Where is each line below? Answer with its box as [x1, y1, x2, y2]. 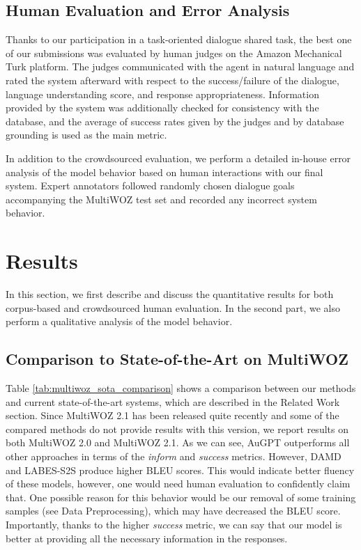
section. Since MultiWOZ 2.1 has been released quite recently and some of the [6, 408, 339, 423]
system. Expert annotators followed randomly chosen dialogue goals [6, 178, 295, 193]
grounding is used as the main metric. [6, 127, 167, 142]
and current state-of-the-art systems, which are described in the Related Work [6, 394, 340, 409]
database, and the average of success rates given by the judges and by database [6, 113, 344, 128]
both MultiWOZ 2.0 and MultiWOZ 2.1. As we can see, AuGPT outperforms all [6, 435, 350, 450]
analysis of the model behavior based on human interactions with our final [6, 164, 323, 179]
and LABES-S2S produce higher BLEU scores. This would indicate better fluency [6, 462, 355, 477]
